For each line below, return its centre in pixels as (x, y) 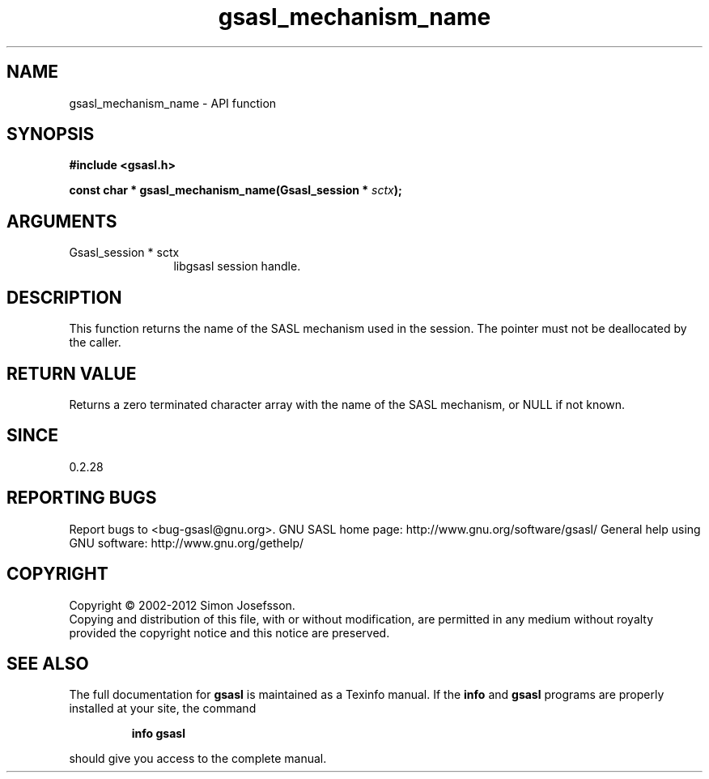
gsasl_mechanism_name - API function (173, 103)
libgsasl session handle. (237, 266)
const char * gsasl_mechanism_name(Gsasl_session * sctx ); (236, 190)
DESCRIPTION (64, 297)
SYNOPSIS (51, 134)
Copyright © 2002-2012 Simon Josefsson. (182, 605)
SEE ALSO (48, 663)
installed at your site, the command (163, 709)
